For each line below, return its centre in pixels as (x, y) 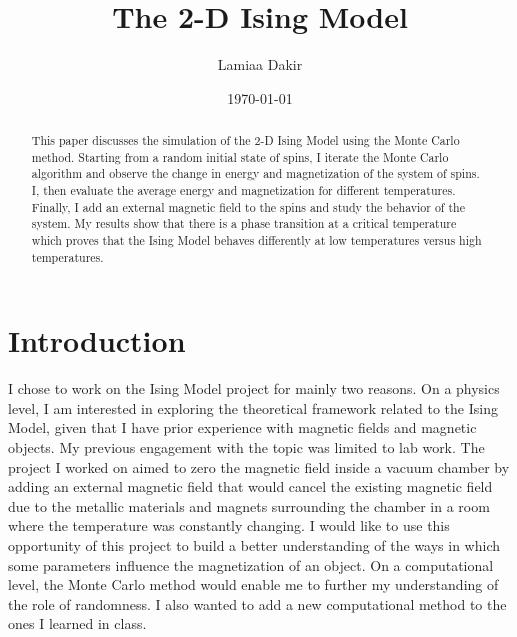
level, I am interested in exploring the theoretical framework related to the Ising (253, 407)
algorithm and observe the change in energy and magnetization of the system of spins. (255, 173)
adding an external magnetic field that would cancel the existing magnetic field (250, 486)
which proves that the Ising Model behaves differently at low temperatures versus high (256, 240)
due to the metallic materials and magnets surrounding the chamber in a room (249, 505)
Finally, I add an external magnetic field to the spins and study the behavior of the (248, 206)
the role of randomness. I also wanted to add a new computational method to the (257, 603)
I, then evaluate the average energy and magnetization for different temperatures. (243, 190)
